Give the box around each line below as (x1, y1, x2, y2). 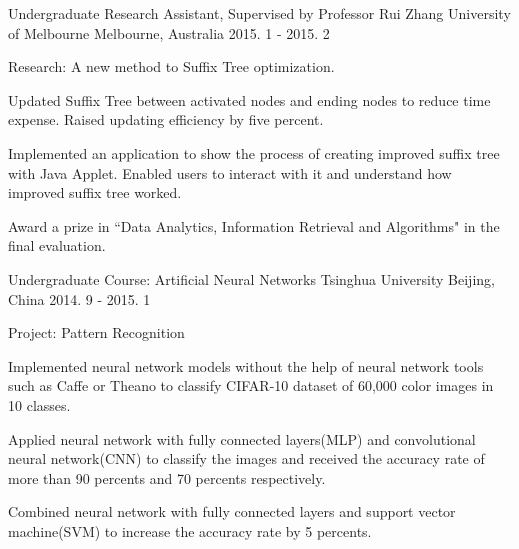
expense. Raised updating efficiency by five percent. (8, 109, 324, 130)
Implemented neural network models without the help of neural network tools (8, 355, 484, 376)
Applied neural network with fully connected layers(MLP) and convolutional (8, 428, 476, 449)
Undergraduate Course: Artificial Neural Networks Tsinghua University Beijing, (8, 268, 495, 289)
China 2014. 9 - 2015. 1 (8, 288, 151, 309)
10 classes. (8, 394, 71, 415)
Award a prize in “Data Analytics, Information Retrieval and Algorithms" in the (8, 215, 500, 236)
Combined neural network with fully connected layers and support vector (8, 501, 456, 522)
